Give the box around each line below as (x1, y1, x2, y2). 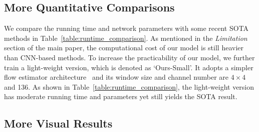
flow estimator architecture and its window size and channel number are (4, 72, 229, 82)
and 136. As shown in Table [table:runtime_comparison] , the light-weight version (4, 81, 254, 92)
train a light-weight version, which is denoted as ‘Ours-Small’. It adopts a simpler (4, 62, 253, 72)
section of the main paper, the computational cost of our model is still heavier (4, 42, 243, 53)
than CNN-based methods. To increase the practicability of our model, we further (4, 52, 255, 62)
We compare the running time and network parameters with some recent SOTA (4, 23, 249, 33)
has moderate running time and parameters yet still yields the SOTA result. (4, 91, 237, 102)
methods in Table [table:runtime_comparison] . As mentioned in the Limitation (4, 32, 247, 43)
